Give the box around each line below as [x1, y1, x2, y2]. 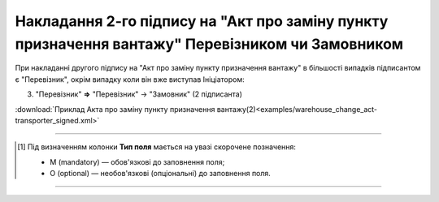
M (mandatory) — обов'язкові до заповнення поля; [50, 157, 225, 166]
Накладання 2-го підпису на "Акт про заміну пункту [15, 12, 389, 30]
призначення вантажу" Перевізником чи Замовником [15, 35, 404, 53]
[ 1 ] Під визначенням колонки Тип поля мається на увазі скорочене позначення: [17, 142, 297, 152]
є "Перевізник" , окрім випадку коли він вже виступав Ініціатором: [15, 74, 246, 84]
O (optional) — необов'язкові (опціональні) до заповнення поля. [50, 169, 272, 178]
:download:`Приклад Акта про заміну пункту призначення [15, 104, 215, 114]
